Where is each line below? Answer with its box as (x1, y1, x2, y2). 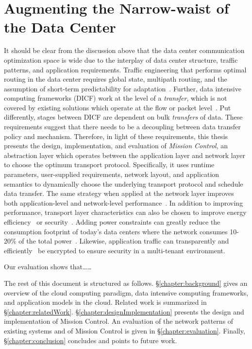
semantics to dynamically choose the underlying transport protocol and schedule (4, 178, 243, 189)
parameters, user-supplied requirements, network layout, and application (4, 169, 219, 179)
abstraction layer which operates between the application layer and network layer (4, 150, 245, 160)
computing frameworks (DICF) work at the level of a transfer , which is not (4, 93, 227, 103)
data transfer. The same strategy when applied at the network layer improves (4, 188, 234, 198)
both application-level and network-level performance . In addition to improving (4, 197, 243, 208)
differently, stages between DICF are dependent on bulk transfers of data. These (4, 112, 243, 122)
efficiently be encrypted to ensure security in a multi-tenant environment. (4, 245, 225, 255)
